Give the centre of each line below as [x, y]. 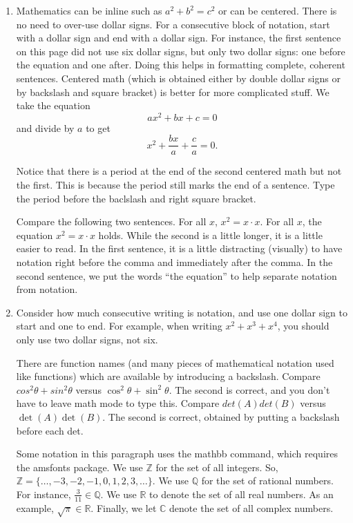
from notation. [47, 289]
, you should [303, 326]
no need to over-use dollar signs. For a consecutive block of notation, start [173, 24]
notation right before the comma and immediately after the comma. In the [174, 262]
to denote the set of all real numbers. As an [241, 494]
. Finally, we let [124, 507]
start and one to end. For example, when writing [119, 326]
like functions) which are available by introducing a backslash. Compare [168, 376]
